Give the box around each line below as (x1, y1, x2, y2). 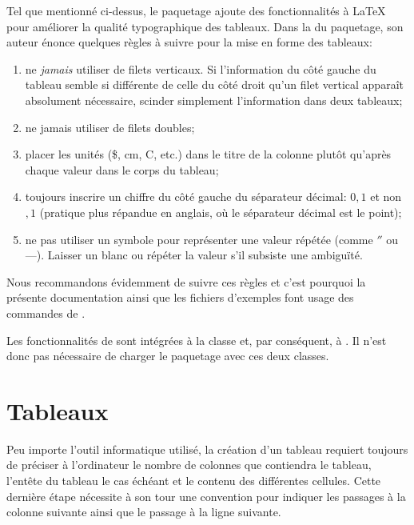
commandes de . (6, 304, 86, 321)
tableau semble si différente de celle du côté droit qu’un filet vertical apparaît (25, 76, 404, 93)
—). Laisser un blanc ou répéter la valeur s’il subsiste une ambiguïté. (25, 246, 363, 263)
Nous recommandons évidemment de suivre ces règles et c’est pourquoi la (6, 273, 366, 290)
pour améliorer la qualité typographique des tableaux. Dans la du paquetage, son (6, 18, 404, 34)
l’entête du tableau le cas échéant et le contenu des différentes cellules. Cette (6, 472, 381, 488)
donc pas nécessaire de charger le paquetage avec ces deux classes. (6, 347, 329, 364)
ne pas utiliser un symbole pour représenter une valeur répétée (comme (25, 230, 373, 247)
